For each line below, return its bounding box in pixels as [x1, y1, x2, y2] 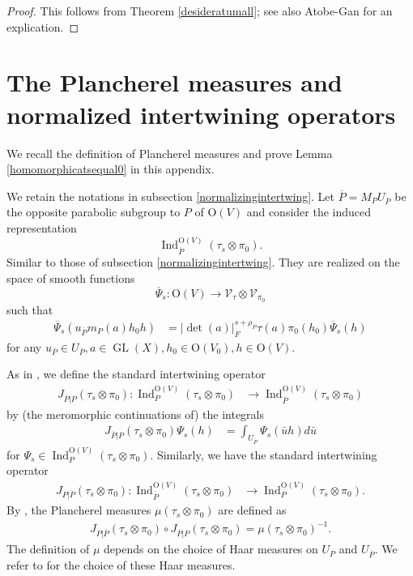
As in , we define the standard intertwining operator [6, 365, 266, 382]
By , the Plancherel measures [6, 501, 151, 518]
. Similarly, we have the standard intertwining [150, 446, 377, 463]
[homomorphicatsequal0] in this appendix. [6, 160, 215, 177]
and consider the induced [246, 203, 372, 220]
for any [6, 338, 42, 355]
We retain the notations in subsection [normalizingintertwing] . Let [6, 187, 335, 204]
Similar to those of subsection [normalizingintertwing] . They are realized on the [6, 254, 400, 271]
